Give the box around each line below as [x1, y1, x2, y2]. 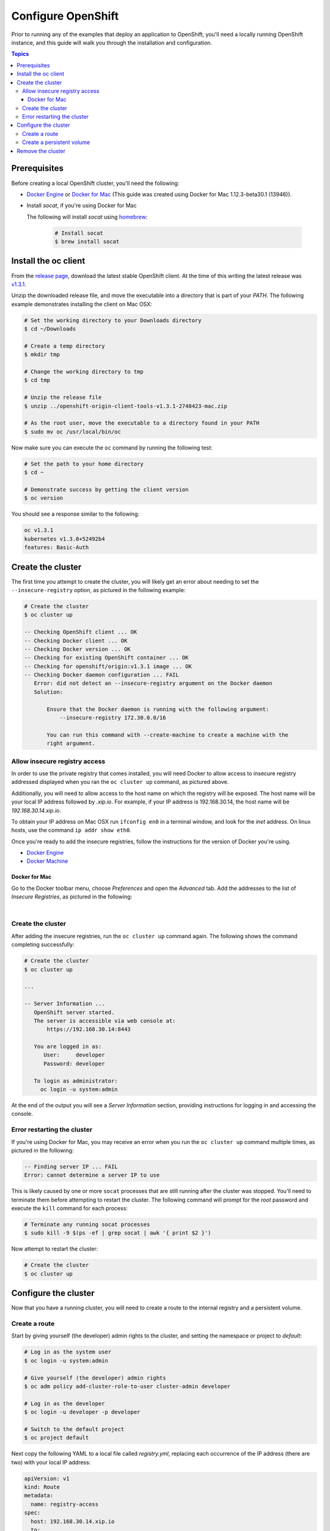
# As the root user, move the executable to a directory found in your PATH [24, 419, 260, 427]
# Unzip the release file [24, 394, 102, 401]
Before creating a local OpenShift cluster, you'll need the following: [11, 179, 180, 187]
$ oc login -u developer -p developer [24, 1409, 141, 1416]
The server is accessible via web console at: [34, 1017, 176, 1024]
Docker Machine [26, 857, 68, 865]
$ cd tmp [24, 377, 51, 384]
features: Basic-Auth [24, 544, 89, 551]
